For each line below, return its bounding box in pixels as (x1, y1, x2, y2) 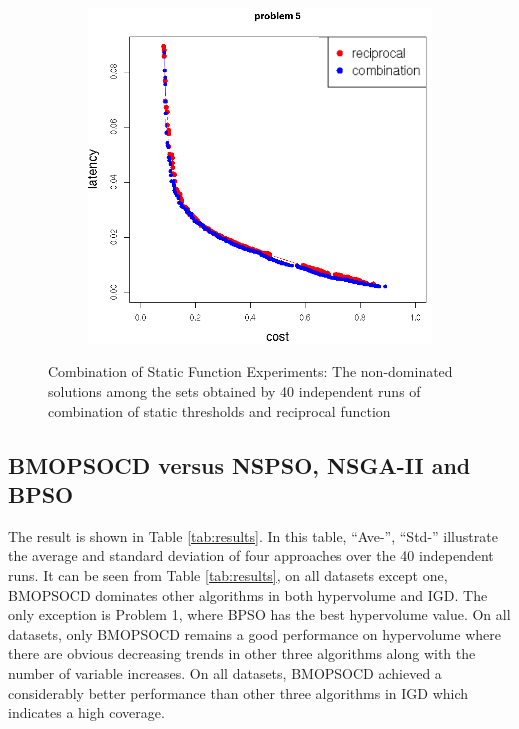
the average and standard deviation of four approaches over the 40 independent (8, 545, 494, 566)
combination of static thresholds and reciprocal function (48, 400, 391, 421)
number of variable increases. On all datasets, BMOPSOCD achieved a (8, 662, 442, 683)
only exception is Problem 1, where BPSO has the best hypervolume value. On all (8, 604, 511, 625)
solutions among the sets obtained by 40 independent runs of (48, 381, 421, 402)
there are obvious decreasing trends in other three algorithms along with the (8, 643, 476, 664)
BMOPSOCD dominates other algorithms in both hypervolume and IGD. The (8, 584, 488, 605)
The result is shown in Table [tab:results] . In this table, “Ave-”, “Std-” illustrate (8, 525, 498, 546)
